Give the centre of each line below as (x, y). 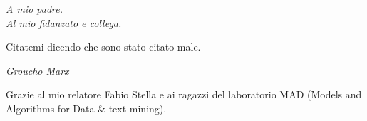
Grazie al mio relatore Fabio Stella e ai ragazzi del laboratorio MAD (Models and (184, 94)
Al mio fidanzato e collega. (64, 22)
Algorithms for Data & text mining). (86, 108)
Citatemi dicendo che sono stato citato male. (103, 47)
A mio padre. (35, 9)
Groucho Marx (37, 70)
